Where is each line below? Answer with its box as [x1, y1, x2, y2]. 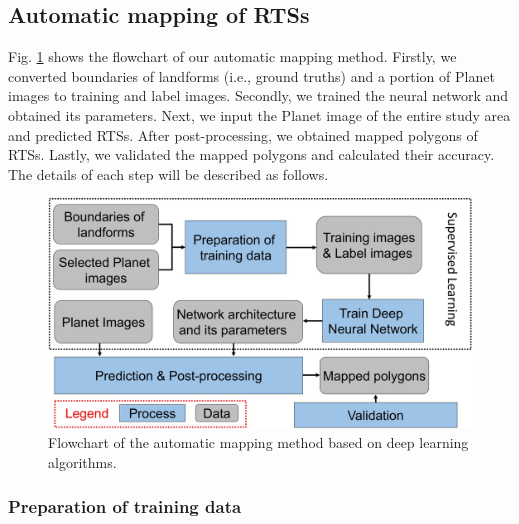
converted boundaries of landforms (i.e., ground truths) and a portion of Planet [8, 65, 495, 86]
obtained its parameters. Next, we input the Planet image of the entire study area [8, 104, 511, 125]
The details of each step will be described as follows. [8, 163, 329, 184]
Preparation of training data [8, 494, 242, 519]
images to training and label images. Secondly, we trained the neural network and [8, 85, 509, 106]
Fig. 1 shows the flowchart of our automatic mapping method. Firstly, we [8, 46, 457, 67]
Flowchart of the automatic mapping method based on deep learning [48, 432, 469, 453]
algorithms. [48, 451, 117, 472]
